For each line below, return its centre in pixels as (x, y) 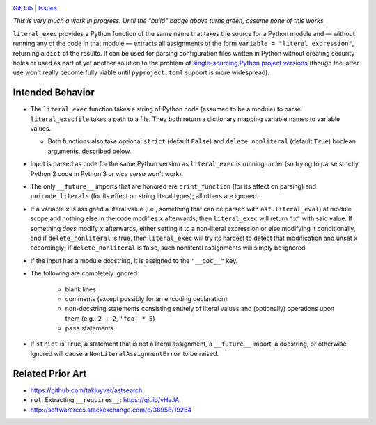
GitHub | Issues (35, 8)
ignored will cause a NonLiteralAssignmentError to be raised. (125, 353)
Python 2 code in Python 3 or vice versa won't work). (107, 173)
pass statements (89, 328)
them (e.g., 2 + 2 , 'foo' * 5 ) (110, 318)
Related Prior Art (50, 373)
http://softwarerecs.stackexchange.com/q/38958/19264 (111, 410)
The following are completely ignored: (85, 273)
